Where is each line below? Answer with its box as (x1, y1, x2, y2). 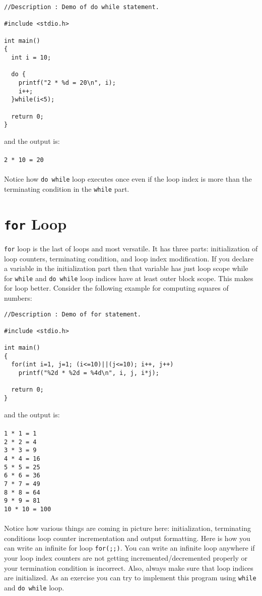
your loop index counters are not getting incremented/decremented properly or (4, 552, 248, 563)
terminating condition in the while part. (4, 183, 129, 194)
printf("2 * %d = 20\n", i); (18, 79, 116, 86)
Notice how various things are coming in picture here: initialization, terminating (4, 523, 251, 533)
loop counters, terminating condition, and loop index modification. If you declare (4, 253, 254, 263)
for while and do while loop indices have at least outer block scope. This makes (4, 273, 253, 283)
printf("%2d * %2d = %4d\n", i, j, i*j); (18, 369, 159, 377)
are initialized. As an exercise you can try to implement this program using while (4, 572, 256, 583)
